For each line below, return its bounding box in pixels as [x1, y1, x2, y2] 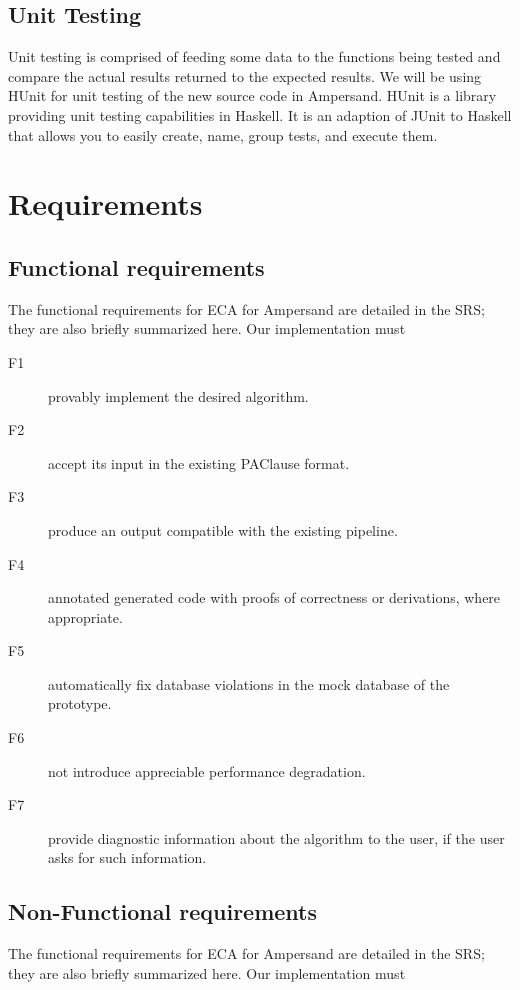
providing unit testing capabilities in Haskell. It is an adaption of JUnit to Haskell [8, 104, 512, 125]
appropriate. [48, 606, 123, 627]
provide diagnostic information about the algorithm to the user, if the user [48, 827, 505, 848]
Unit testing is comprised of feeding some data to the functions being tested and [8, 46, 501, 67]
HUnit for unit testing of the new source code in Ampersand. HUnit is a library [8, 85, 497, 106]
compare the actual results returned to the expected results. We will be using [8, 65, 482, 86]
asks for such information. [48, 847, 207, 868]
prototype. [48, 693, 112, 714]
